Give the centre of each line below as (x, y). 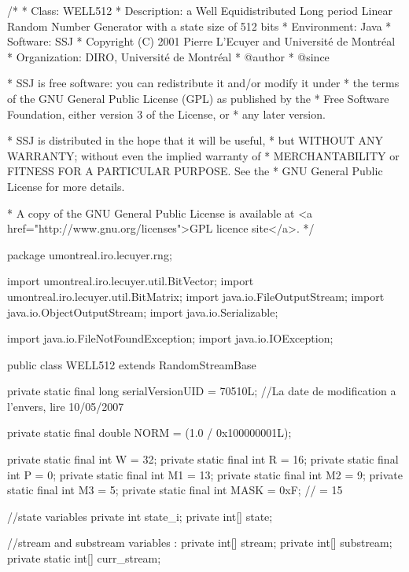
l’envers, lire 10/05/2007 (66, 406)
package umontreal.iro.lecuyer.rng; (90, 254)
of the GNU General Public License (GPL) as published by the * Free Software (198, 98)
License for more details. (66, 186)
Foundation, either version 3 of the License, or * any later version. (166, 114)
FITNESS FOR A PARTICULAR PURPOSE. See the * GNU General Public (195, 171)
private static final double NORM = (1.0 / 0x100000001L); (149, 433)
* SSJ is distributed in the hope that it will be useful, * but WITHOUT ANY (195, 140)
